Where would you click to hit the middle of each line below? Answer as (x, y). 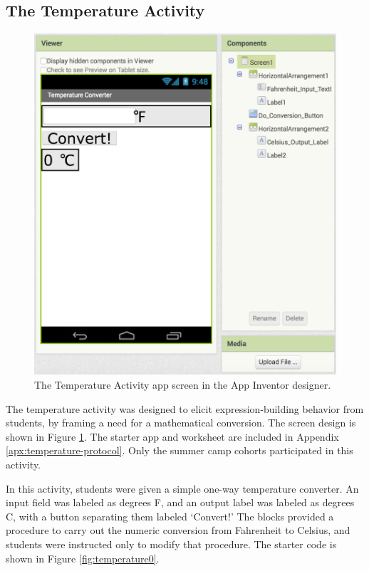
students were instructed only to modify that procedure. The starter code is (171, 544)
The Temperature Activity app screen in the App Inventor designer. (183, 385)
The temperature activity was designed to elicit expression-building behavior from (185, 408)
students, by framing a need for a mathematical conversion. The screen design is (181, 423)
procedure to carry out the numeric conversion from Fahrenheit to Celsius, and (178, 530)
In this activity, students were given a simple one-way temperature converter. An (182, 488)
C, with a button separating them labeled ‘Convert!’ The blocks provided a (170, 516)
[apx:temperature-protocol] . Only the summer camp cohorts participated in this (180, 450)
